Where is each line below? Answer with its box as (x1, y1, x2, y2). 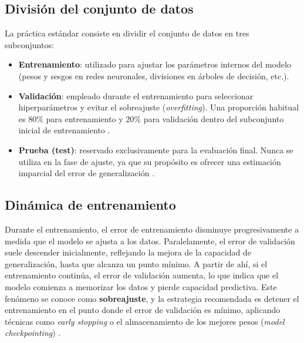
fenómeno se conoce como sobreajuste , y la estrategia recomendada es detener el (5, 292, 299, 304)
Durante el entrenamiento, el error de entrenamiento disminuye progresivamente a (5, 223, 299, 235)
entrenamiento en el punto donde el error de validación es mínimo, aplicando (5, 304, 281, 316)
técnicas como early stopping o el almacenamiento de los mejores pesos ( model (5, 315, 285, 327)
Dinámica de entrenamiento (5, 196, 176, 214)
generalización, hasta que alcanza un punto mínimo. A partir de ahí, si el (5, 257, 268, 270)
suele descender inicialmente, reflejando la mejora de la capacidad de (5, 246, 251, 258)
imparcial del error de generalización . (18, 167, 155, 179)
